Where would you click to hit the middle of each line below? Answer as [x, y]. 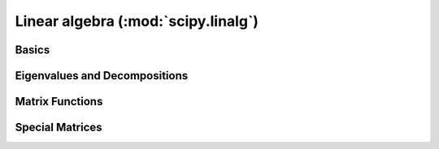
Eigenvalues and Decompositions [102, 76]
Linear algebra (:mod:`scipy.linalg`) [137, 21]
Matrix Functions [59, 102]
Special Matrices [59, 128]
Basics [33, 50]
